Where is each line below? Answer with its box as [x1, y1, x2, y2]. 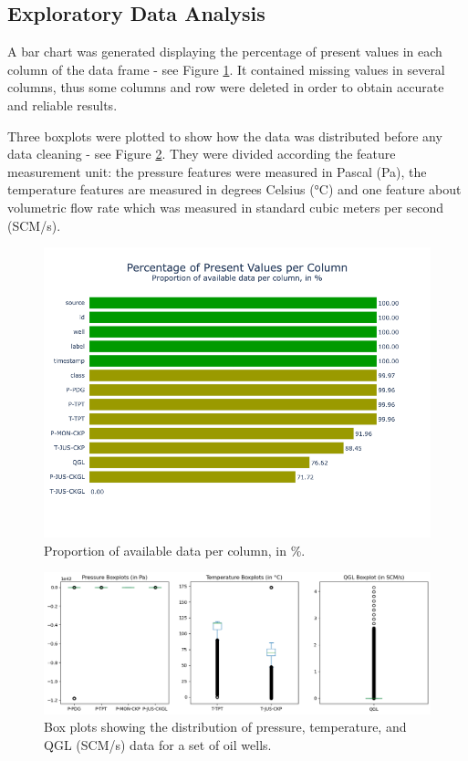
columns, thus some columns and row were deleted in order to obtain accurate [7, 78, 444, 97]
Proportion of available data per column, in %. [44, 540, 306, 559]
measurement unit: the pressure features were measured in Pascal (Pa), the [7, 162, 427, 181]
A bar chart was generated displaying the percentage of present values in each [7, 42, 442, 61]
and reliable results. [7, 95, 118, 114]
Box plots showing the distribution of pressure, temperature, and [44, 717, 407, 736]
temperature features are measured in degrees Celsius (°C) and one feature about [7, 180, 462, 199]
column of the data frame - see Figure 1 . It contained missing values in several [7, 59, 445, 78]
